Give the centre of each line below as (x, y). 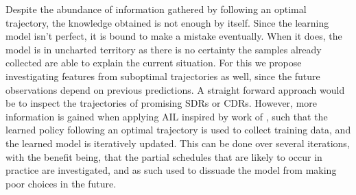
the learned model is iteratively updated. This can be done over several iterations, (178, 143)
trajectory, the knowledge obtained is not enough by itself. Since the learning (167, 22)
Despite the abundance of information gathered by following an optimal (156, 9)
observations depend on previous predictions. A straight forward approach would (175, 89)
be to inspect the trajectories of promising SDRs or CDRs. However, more (162, 103)
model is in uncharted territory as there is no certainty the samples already (164, 49)
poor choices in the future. (61, 183)
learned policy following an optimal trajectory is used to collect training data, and (178, 130)
